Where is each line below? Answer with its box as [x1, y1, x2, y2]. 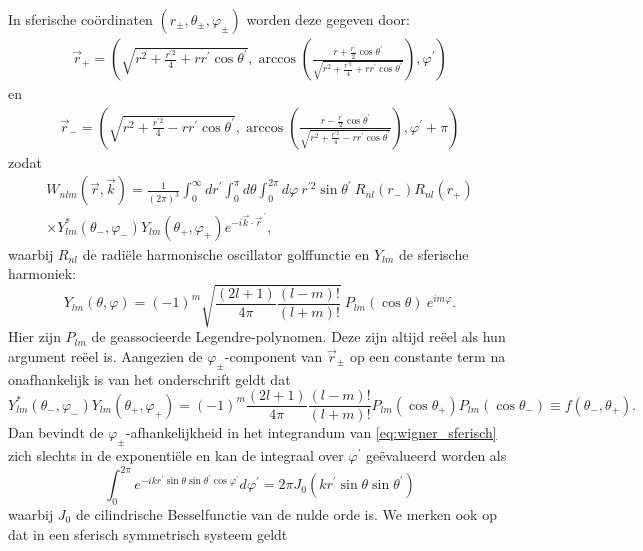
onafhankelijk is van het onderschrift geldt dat [8, 368, 291, 389]
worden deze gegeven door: [246, 9, 410, 29]
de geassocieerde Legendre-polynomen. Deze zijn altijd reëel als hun [91, 326, 506, 347]
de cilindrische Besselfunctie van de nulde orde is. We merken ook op [75, 503, 497, 524]
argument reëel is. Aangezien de [8, 345, 203, 366]
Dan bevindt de [8, 422, 104, 443]
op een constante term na [349, 345, 506, 366]
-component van [224, 345, 323, 366]
